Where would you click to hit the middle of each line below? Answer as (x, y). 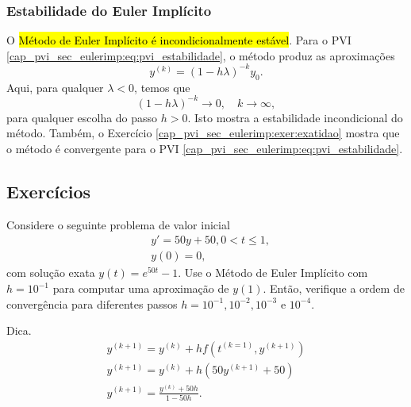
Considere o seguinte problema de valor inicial (118, 224)
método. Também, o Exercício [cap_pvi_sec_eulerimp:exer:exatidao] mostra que (203, 133)
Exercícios (49, 191)
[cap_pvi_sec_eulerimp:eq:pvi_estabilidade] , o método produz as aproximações (201, 55)
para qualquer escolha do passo (82, 117)
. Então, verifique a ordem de (334, 288)
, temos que (162, 87)
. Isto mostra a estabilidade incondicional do (295, 117)
